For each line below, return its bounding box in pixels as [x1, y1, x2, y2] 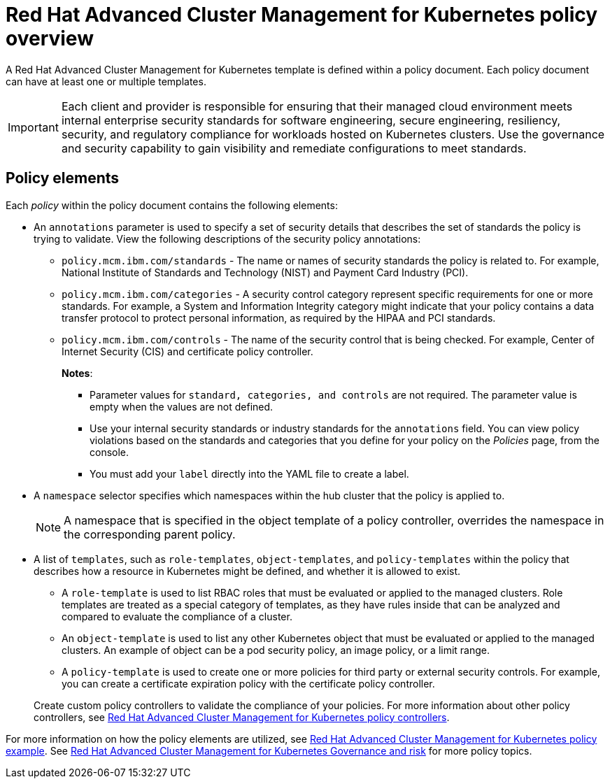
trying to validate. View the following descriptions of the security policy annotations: [34, 232, 421, 245]
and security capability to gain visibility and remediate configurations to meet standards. [61, 141, 527, 155]
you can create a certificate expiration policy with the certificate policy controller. [62, 677, 435, 690]
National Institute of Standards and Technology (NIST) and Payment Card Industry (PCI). [62, 266, 469, 278]
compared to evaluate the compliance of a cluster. [62, 610, 292, 622]
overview [6, 27, 94, 50]
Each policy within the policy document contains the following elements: [6, 199, 338, 211]
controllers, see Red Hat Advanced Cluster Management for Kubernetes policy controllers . [34, 711, 450, 723]
